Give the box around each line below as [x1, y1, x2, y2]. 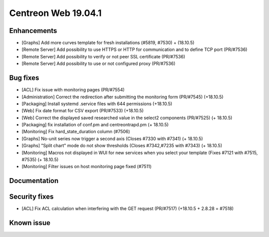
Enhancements [9, 26, 57, 35]
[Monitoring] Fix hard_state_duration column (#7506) [21, 129, 131, 135]
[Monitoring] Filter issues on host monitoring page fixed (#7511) [21, 164, 152, 170]
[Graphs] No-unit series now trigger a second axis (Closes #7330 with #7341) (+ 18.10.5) [21, 135, 203, 142]
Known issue [9, 219, 51, 227]
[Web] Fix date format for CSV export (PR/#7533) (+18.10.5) [21, 108, 144, 114]
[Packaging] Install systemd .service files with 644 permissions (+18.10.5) [21, 100, 172, 107]
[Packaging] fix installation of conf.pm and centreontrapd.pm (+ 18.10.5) [21, 122, 169, 128]
